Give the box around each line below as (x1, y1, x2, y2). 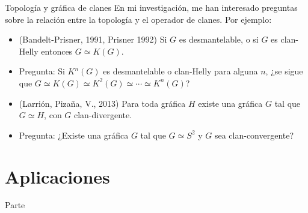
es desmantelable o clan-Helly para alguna (103, 65, 258, 77)
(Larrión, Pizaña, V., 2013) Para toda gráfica (19, 97, 186, 109)
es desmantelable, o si (179, 33, 259, 46)
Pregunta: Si (19, 65, 65, 77)
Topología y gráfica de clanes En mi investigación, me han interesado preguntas (5, 1, 298, 13)
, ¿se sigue (265, 65, 303, 77)
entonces (41, 44, 73, 57)
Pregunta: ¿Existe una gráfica (19, 128, 129, 141)
